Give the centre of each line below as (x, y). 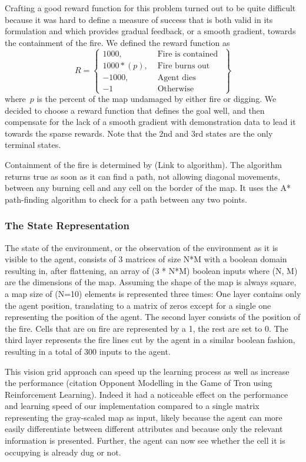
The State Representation (67, 225)
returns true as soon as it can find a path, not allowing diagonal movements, (142, 176)
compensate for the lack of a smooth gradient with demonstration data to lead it (150, 122)
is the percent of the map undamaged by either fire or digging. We (157, 98)
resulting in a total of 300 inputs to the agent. (88, 351)
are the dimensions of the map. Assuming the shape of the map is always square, (151, 282)
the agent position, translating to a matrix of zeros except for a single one (138, 305)
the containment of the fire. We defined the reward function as (117, 42)
